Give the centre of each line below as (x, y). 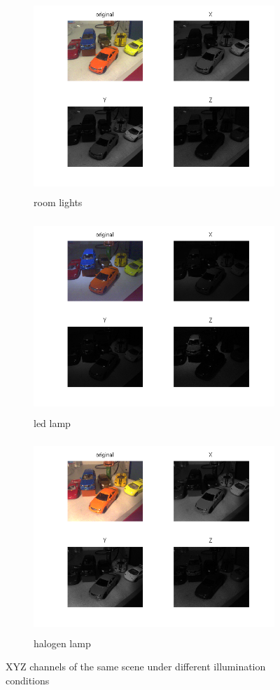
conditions (28, 680)
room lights (58, 202)
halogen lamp (62, 643)
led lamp (52, 422)
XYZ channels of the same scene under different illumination (136, 667)
